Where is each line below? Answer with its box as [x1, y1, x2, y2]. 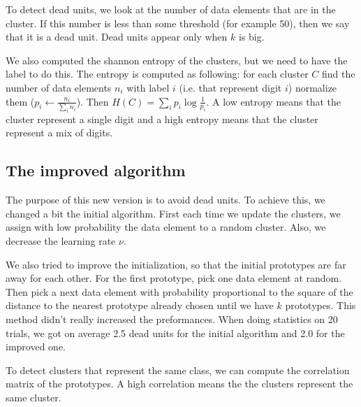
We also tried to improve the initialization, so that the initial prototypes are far [6, 257, 346, 271]
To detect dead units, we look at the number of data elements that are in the [6, 2, 336, 16]
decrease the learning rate [6, 234, 116, 248]
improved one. [6, 339, 66, 354]
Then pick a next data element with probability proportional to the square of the [6, 284, 353, 299]
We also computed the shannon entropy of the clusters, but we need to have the [6, 52, 348, 67]
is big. [238, 29, 265, 44]
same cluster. [6, 390, 61, 404]
